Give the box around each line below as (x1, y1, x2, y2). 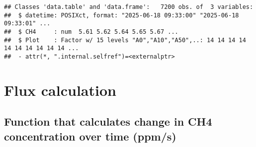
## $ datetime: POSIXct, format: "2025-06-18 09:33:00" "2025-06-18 (4, 11, 239, 19)
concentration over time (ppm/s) (4, 128, 176, 144)
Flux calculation (4, 79, 116, 100)
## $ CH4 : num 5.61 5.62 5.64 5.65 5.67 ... (4, 28, 178, 35)
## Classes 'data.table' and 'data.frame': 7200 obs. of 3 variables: (4, 3, 254, 10)
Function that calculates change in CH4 (4, 114, 212, 129)
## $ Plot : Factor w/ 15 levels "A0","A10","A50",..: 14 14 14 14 (4, 36, 246, 44)
